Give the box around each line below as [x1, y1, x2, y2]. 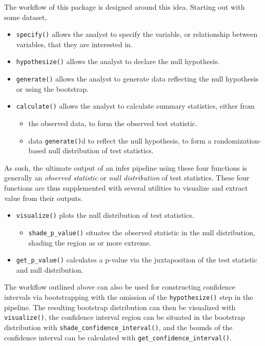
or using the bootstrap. [16, 83, 89, 94]
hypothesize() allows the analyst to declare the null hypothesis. [16, 56, 220, 67]
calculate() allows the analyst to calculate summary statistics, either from [16, 100, 255, 111]
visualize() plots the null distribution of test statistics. [16, 210, 194, 220]
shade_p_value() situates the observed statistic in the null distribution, [28, 227, 255, 237]
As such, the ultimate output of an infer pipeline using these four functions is [4, 162, 247, 173]
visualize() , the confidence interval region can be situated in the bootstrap [4, 312, 245, 322]
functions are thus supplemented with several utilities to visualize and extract [4, 182, 248, 193]
